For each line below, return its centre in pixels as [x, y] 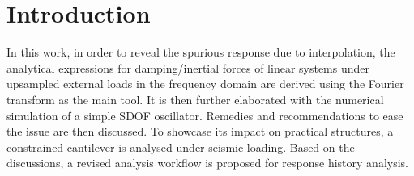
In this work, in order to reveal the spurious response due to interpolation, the [201, 52]
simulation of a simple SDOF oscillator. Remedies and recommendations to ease [205, 115]
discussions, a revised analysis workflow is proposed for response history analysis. [207, 163]
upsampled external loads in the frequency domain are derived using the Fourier [205, 84]
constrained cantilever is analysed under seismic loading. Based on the [181, 147]
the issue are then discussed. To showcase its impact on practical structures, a [200, 131]
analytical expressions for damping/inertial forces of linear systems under [188, 67]
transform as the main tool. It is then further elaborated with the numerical [195, 99]
